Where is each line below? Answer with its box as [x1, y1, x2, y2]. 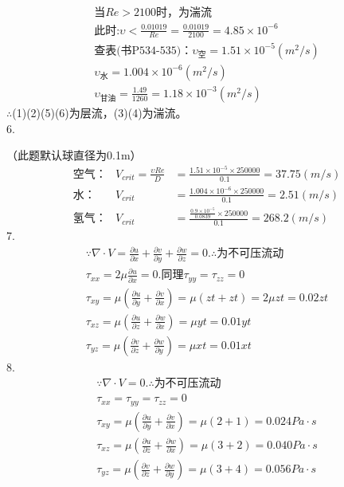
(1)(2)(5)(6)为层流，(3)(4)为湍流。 [12, 104, 187, 120]
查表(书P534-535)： [94, 45, 193, 57]
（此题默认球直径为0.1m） [6, 147, 142, 163]
